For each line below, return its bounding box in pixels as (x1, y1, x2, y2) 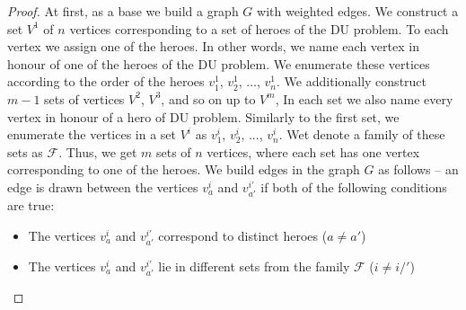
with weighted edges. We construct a (257, 2, 459, 20)
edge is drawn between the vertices (7, 177, 198, 196)
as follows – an (378, 160, 459, 179)
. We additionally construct (277, 72, 427, 91)
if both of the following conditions (260, 177, 447, 196)
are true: (7, 196, 55, 215)
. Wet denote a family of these (278, 125, 445, 144)
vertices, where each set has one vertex (207, 142, 420, 161)
